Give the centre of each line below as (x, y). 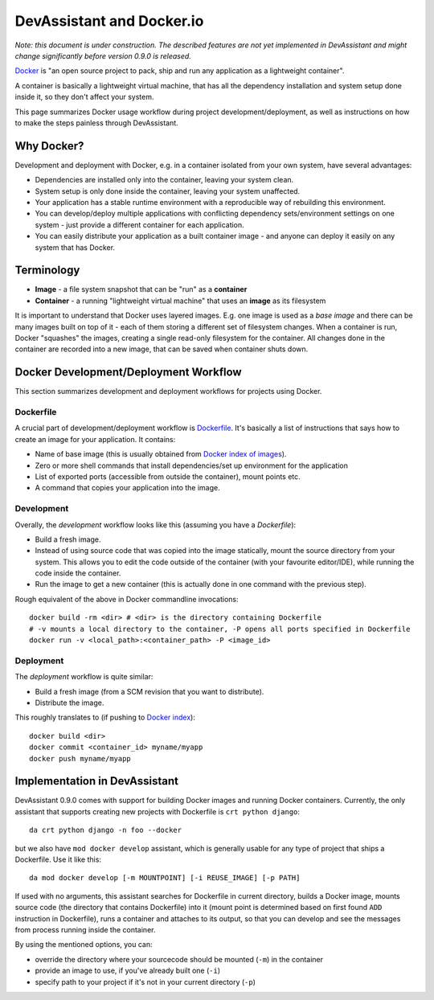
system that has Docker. (75, 247)
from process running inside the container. (85, 929)
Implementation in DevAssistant (96, 781)
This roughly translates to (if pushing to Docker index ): (105, 717)
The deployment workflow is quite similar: (84, 677)
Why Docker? (49, 146)
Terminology (47, 270)
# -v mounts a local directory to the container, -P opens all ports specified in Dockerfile (220, 629)
